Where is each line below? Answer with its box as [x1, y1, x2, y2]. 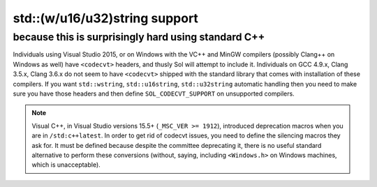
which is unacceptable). [31, 160, 101, 169]
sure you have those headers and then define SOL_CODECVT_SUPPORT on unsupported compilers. [13, 89, 295, 98]
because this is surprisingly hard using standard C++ [13, 31, 265, 43]
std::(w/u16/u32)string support [13, 10, 199, 26]
